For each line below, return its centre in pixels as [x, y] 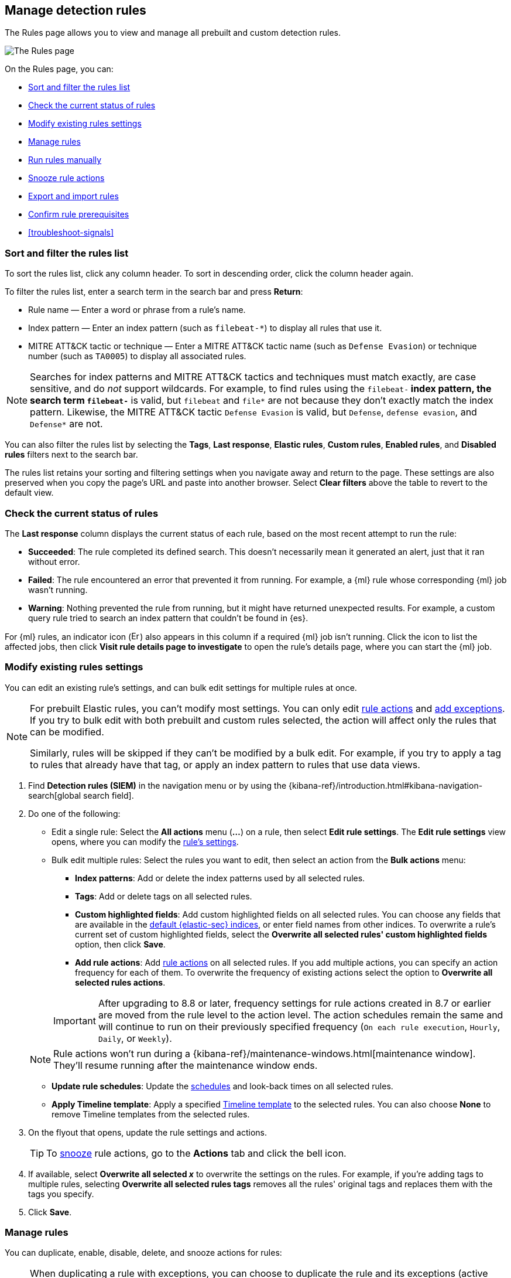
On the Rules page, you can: [59, 69]
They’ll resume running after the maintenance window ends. [186, 1065]
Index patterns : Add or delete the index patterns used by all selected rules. [220, 878]
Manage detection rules [76, 10]
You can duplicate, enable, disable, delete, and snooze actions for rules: [143, 1253]
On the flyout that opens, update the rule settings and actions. [148, 1132]
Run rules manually [65, 160]
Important [75, 1020]
